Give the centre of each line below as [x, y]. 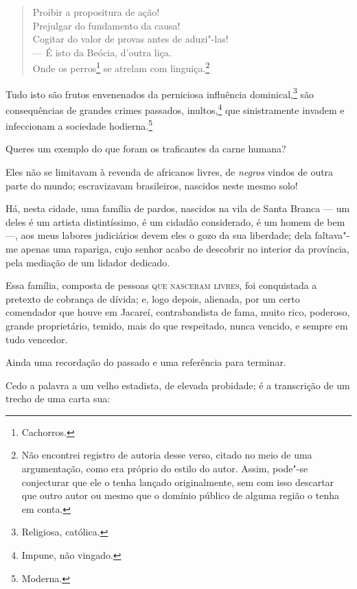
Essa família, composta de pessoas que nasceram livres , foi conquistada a [161, 285]
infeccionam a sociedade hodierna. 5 [79, 125]
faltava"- [332, 235]
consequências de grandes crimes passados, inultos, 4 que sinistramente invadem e [175, 108]
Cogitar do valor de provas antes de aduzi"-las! [130, 39]
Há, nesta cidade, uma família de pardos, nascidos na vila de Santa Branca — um [178, 208]
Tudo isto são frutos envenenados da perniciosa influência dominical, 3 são [160, 93]
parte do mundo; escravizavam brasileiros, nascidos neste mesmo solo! [152, 185]
